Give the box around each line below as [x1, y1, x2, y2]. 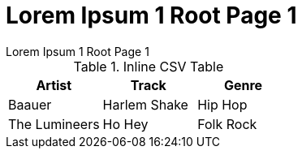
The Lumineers [8, 115, 100, 132]
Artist [36, 76, 72, 93]
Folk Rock [197, 115, 257, 132]
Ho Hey [102, 115, 149, 132]
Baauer [8, 96, 52, 113]
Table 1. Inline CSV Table [73, 58, 224, 75]
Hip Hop [197, 96, 248, 113]
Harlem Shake [102, 96, 188, 113]
